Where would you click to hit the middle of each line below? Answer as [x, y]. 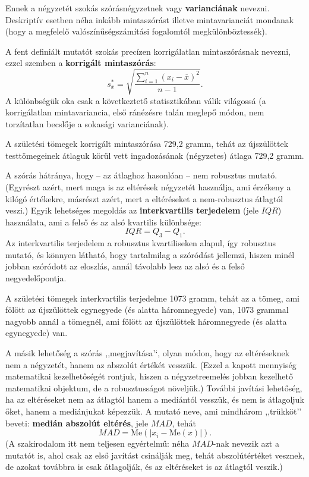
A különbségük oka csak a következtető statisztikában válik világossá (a [136, 100]
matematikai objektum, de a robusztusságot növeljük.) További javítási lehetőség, [154, 387]
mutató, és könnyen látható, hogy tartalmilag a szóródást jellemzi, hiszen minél [150, 254]
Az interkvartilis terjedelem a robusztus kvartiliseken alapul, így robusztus [141, 243]
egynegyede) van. [37, 333]
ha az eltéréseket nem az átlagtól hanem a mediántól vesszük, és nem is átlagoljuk [155, 399]
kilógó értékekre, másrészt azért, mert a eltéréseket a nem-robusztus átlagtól [144, 198]
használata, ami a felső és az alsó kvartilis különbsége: [103, 222]
